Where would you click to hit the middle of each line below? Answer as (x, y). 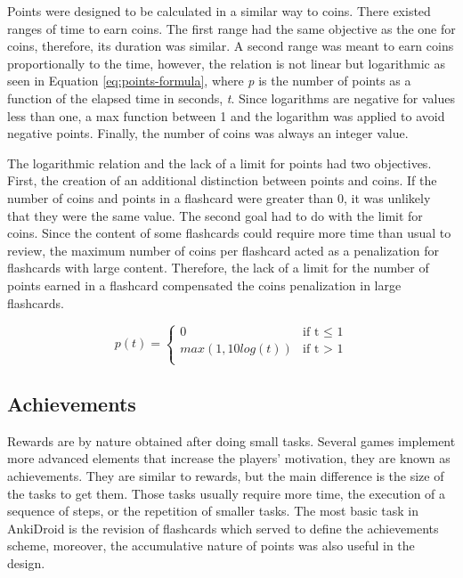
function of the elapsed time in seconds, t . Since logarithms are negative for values (231, 98)
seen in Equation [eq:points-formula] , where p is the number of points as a (209, 81)
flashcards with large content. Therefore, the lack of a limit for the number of (218, 268)
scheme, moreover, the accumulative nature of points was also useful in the (211, 545)
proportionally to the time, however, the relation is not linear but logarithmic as (226, 63)
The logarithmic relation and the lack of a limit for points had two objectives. (219, 163)
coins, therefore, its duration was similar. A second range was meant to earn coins (231, 46)
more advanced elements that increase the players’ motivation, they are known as (229, 458)
